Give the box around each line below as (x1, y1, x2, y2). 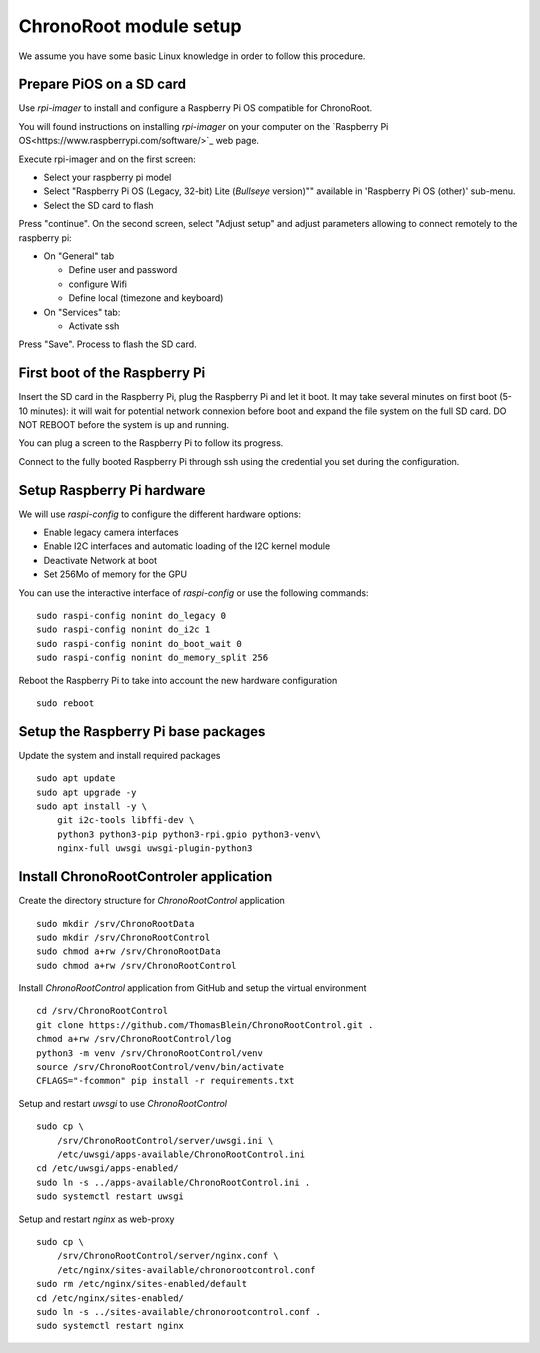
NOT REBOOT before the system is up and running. (18, 419, 230, 430)
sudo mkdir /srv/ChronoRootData (36, 918, 195, 929)
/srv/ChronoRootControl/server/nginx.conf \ (56, 1250, 279, 1262)
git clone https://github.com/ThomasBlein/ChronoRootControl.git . (36, 1019, 374, 1030)
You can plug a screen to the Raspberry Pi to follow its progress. (18, 437, 284, 449)
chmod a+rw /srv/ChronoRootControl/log (36, 1033, 232, 1045)
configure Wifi (68, 278, 127, 290)
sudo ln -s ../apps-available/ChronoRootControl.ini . (36, 1176, 311, 1188)
